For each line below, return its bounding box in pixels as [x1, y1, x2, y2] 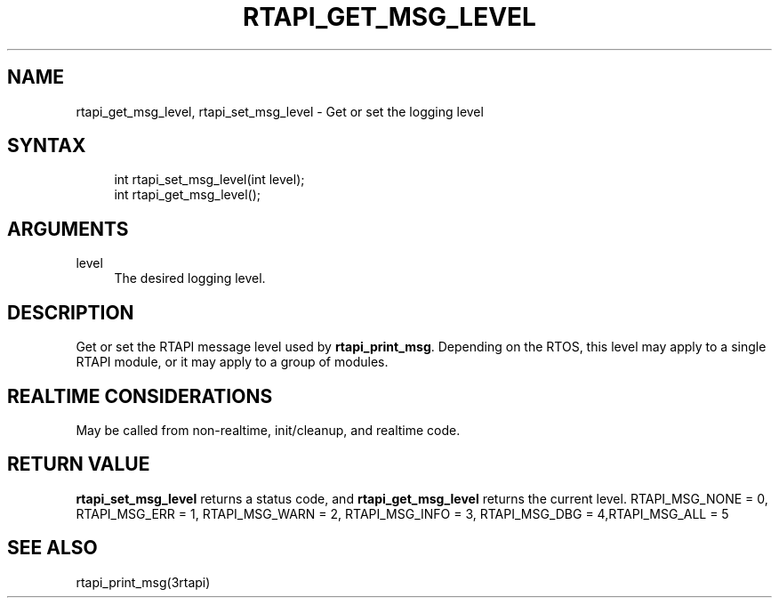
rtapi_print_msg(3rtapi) [76, 574, 211, 590]
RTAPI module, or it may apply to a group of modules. [76, 354, 389, 370]
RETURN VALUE [7, 453, 150, 476]
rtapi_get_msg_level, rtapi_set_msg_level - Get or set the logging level [76, 103, 484, 119]
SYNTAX [7, 134, 86, 157]
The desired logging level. [114, 270, 266, 286]
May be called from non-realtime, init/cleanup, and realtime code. [76, 422, 461, 438]
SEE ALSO [7, 536, 98, 560]
